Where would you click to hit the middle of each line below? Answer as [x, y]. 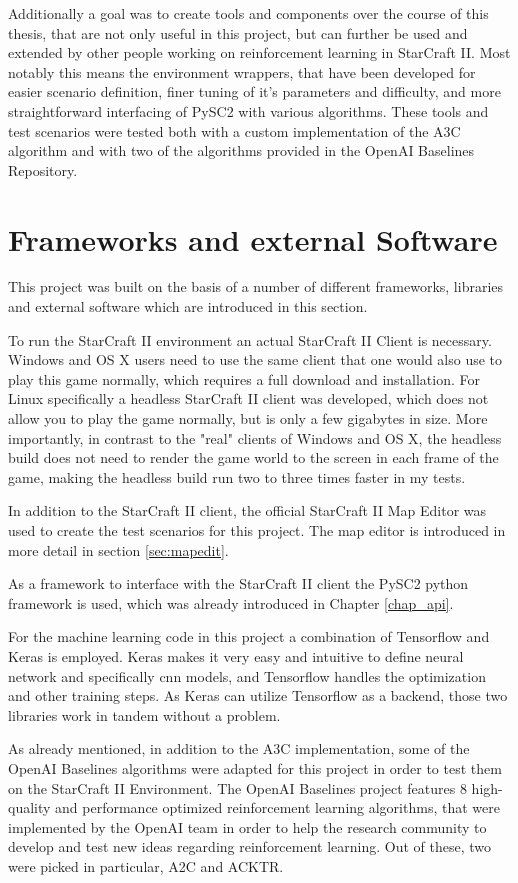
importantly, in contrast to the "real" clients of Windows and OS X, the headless [255, 437]
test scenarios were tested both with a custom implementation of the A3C [234, 130]
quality [29, 807]
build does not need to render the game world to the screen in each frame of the [253, 457]
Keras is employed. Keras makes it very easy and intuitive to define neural [236, 655]
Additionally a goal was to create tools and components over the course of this [248, 13]
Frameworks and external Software [253, 238]
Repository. [43, 169]
